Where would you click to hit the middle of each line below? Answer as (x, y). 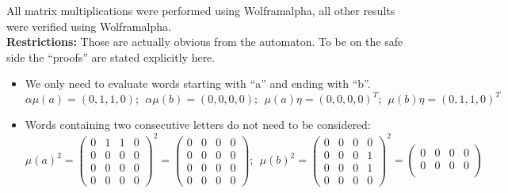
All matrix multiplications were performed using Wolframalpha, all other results (201, 10)
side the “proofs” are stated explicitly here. (111, 57)
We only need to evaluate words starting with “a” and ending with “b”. (198, 83)
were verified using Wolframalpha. (89, 26)
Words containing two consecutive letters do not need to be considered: (198, 125)
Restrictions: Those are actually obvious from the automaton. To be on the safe (205, 42)
